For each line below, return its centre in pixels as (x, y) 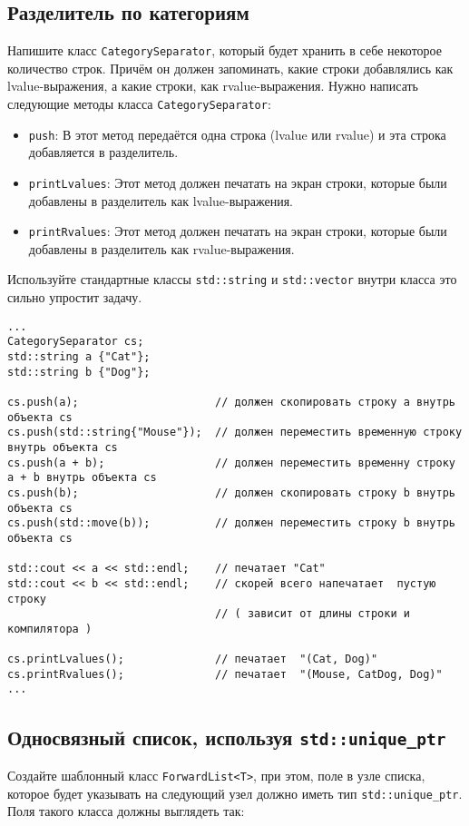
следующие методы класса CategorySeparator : (139, 104)
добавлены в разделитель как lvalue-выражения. (161, 200)
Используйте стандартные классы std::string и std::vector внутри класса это (232, 279)
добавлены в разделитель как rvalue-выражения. (161, 248)
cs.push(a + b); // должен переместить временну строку (231, 462)
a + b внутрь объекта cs (82, 478)
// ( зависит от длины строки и (313, 614)
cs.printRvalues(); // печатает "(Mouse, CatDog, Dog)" (225, 674)
